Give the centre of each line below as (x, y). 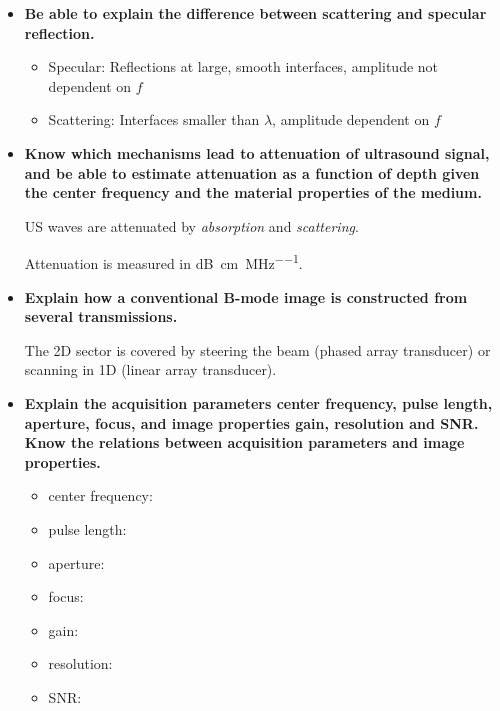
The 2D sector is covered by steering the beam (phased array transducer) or (257, 349)
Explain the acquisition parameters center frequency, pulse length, (258, 402)
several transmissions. (101, 316)
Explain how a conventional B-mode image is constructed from (246, 296)
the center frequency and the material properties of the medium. (253, 192)
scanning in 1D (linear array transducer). (150, 369)
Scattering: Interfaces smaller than (154, 119)
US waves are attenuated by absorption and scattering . (191, 225)
